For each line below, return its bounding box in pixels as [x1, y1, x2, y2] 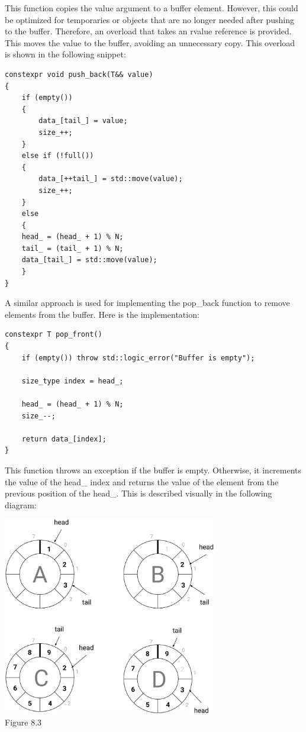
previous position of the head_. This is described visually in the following [5, 487, 272, 499]
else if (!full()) [21, 151, 94, 160]
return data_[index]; [21, 434, 107, 443]
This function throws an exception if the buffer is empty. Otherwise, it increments [5, 463, 302, 476]
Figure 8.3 [5, 715, 42, 728]
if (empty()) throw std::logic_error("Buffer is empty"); [21, 353, 255, 362]
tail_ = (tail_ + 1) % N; [21, 244, 124, 253]
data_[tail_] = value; [38, 117, 128, 125]
